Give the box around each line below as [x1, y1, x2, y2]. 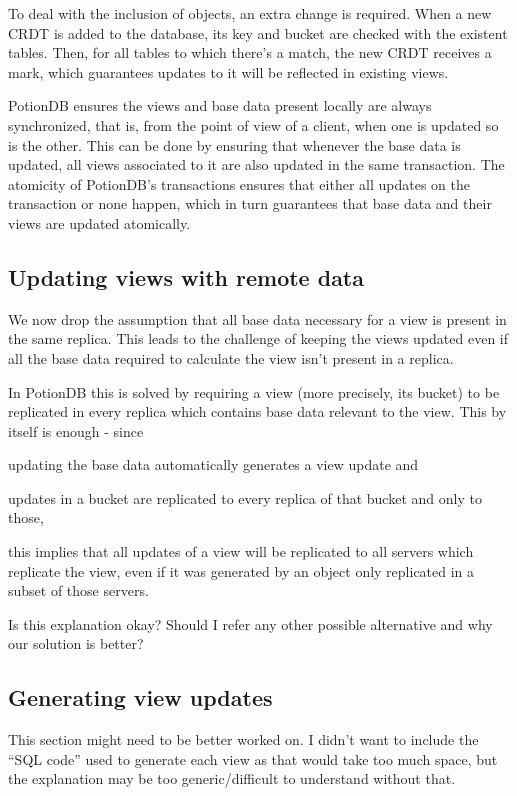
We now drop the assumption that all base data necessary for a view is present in [8, 308, 507, 329]
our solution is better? [8, 633, 144, 654]
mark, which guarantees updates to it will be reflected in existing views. [8, 61, 449, 82]
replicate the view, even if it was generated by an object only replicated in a [8, 560, 475, 581]
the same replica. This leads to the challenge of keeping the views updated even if [8, 328, 509, 349]
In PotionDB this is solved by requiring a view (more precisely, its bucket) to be [8, 381, 500, 402]
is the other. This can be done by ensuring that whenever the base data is [8, 134, 461, 155]
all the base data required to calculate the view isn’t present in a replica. [8, 347, 454, 368]
